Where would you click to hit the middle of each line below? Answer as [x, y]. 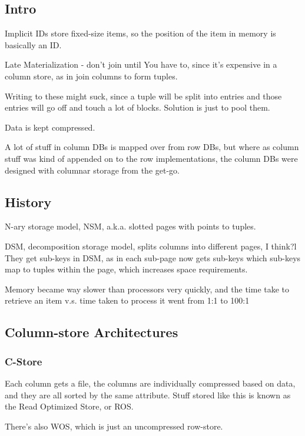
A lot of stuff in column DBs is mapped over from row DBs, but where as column [152, 147]
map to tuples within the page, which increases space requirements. [126, 269]
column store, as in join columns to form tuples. [91, 76]
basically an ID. [33, 44]
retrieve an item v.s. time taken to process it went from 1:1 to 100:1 [127, 300]
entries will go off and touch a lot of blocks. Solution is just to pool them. [137, 107]
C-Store [24, 361]
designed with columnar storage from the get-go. [92, 170]
